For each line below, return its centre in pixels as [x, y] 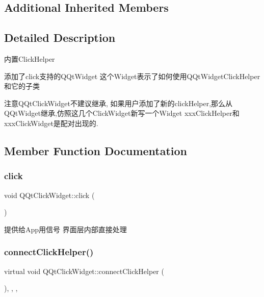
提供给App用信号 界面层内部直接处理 [65, 229]
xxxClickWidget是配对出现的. [51, 123]
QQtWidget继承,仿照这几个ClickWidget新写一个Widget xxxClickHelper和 [122, 113]
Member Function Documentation [96, 150]
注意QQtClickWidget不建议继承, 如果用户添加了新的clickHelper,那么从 [118, 103]
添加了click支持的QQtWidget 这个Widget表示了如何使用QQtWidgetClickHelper [132, 76]
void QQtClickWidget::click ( [49, 195]
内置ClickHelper [30, 58]
